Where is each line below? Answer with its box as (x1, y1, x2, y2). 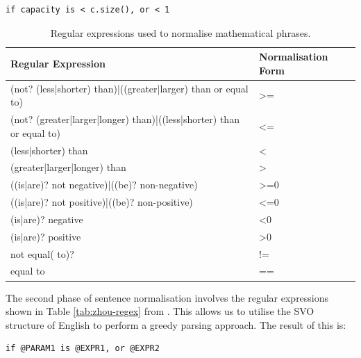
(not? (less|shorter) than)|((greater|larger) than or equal (10, 81, 249, 95)
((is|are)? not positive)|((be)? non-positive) (10, 195, 193, 209)
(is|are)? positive (10, 229, 81, 243)
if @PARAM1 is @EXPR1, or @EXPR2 (6, 343, 160, 354)
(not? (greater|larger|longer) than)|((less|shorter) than (10, 112, 240, 127)
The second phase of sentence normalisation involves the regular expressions (6, 290, 329, 304)
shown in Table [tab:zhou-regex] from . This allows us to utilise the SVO (6, 304, 314, 318)
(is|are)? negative (10, 211, 83, 226)
